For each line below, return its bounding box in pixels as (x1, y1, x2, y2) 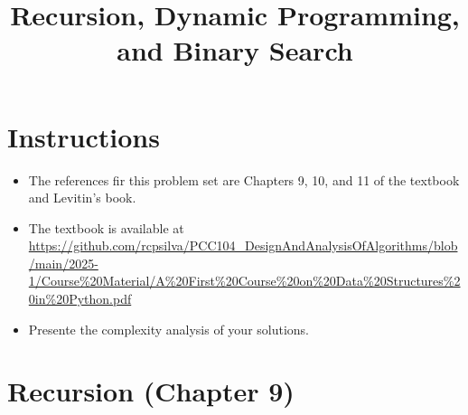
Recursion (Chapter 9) (7, 373, 295, 410)
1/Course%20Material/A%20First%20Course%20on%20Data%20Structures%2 (28, 271, 461, 290)
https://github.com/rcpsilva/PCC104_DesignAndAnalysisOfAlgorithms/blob (28, 236, 458, 255)
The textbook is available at (28, 218, 184, 237)
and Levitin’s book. (28, 188, 136, 207)
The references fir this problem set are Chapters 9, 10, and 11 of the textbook (28, 170, 460, 189)
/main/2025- (28, 253, 98, 272)
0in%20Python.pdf (28, 289, 132, 308)
